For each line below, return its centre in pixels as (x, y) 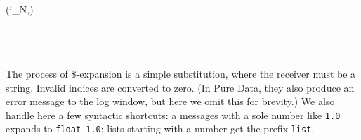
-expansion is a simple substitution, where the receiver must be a (216, 73)
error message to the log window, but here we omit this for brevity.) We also (170, 101)
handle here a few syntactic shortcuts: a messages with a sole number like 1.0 (173, 114)
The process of (37, 73)
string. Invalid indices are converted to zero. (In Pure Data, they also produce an (180, 87)
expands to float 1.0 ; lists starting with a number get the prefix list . (160, 128)
